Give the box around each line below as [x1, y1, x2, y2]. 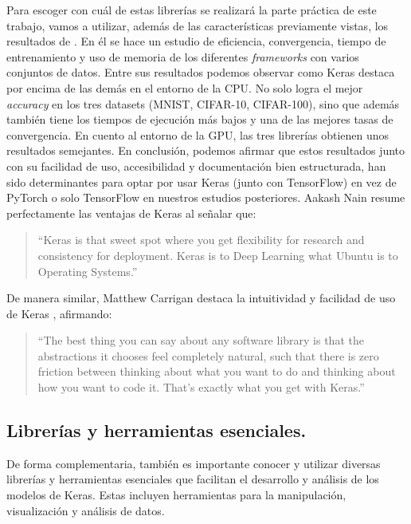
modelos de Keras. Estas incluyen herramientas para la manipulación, [6, 487, 346, 503]
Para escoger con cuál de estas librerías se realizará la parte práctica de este [6, 2, 377, 18]
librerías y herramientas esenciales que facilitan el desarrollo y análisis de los [6, 471, 379, 487]
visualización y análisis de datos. [6, 502, 165, 518]
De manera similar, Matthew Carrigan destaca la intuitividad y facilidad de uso [6, 290, 396, 306]
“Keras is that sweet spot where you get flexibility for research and [37, 231, 365, 248]
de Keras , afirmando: [6, 305, 112, 321]
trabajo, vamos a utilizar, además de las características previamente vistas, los [6, 17, 389, 33]
